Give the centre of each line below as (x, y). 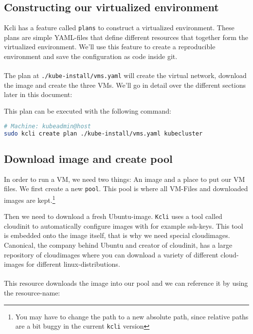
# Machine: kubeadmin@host (47, 126)
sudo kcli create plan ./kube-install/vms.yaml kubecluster (103, 133)
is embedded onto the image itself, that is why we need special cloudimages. (117, 235)
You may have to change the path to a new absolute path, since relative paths (132, 316)
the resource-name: (32, 292)
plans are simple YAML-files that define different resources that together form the (126, 37)
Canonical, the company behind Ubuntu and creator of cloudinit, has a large (118, 245)
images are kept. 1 (30, 199)
